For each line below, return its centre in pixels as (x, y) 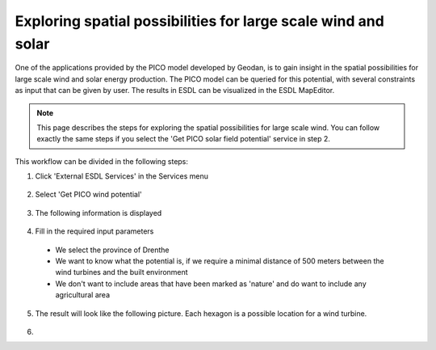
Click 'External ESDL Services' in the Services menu (122, 176)
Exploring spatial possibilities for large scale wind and (200, 21)
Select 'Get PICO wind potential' (88, 195)
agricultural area (83, 295)
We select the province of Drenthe (112, 250)
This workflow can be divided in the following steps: (102, 161)
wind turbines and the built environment (122, 272)
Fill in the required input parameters (94, 231)
